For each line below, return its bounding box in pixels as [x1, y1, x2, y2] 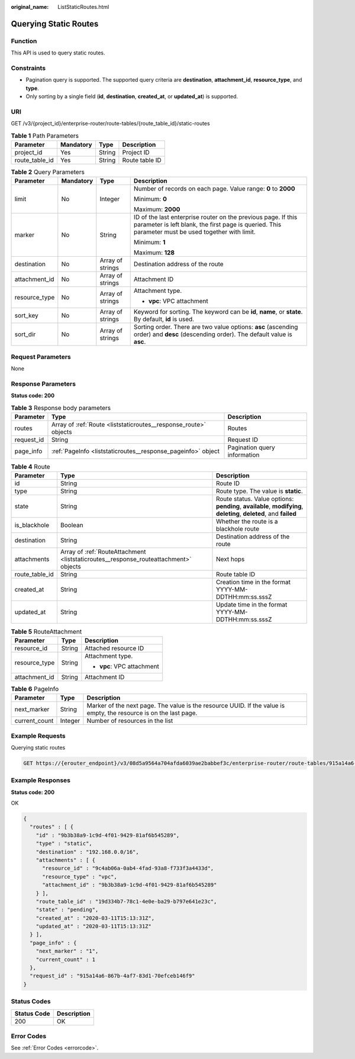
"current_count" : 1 [35, 956, 96, 963]
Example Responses [11, 776, 71, 784]
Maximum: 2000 [133, 205, 180, 214]
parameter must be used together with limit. [133, 228, 256, 236]
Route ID [216, 479, 240, 487]
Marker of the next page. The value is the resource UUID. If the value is [86, 702, 285, 710]
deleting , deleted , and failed [216, 509, 297, 518]
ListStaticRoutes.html [57, 4, 109, 10]
